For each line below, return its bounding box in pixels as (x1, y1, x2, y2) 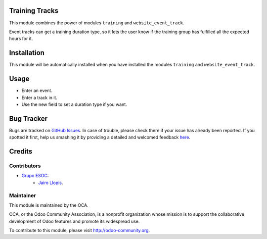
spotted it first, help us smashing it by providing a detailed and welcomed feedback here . (9, 134, 190, 141)
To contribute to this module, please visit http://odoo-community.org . (9, 228, 150, 234)
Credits (9, 147, 33, 155)
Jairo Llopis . (38, 180, 63, 186)
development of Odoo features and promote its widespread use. (9, 218, 140, 224)
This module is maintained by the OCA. (9, 202, 89, 208)
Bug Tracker (9, 114, 48, 123)
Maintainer (9, 192, 36, 199)
